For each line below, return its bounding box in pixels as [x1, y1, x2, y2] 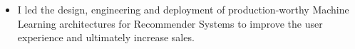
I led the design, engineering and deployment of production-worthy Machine [17, 2, 349, 16]
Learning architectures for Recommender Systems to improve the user [17, 16, 323, 31]
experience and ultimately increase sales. [17, 30, 195, 45]
